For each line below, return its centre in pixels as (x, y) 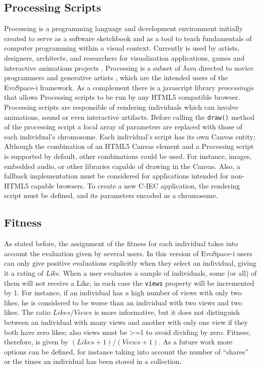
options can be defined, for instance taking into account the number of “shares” (126, 351)
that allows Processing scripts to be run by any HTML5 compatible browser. (122, 97)
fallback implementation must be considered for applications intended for (116, 176)
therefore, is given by (36, 342)
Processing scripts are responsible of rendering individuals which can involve (121, 107)
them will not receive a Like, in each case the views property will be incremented (129, 283)
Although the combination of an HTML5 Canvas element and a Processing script (129, 146)
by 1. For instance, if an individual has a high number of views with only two (123, 293)
